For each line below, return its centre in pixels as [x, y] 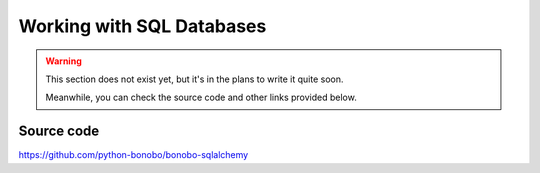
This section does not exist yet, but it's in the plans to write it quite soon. [194, 79]
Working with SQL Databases [142, 26]
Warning [63, 61]
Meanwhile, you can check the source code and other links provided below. [201, 97]
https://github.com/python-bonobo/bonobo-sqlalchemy [133, 155]
